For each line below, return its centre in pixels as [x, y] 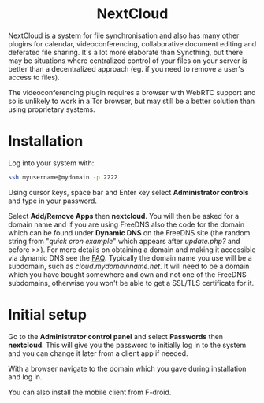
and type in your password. [52, 201]
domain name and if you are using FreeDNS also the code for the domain [126, 224]
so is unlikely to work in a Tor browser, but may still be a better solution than [131, 101]
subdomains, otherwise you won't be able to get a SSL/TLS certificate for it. [131, 283]
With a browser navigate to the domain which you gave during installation [127, 368]
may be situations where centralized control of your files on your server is [128, 61]
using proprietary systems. [52, 109]
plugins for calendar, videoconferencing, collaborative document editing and [132, 43]
